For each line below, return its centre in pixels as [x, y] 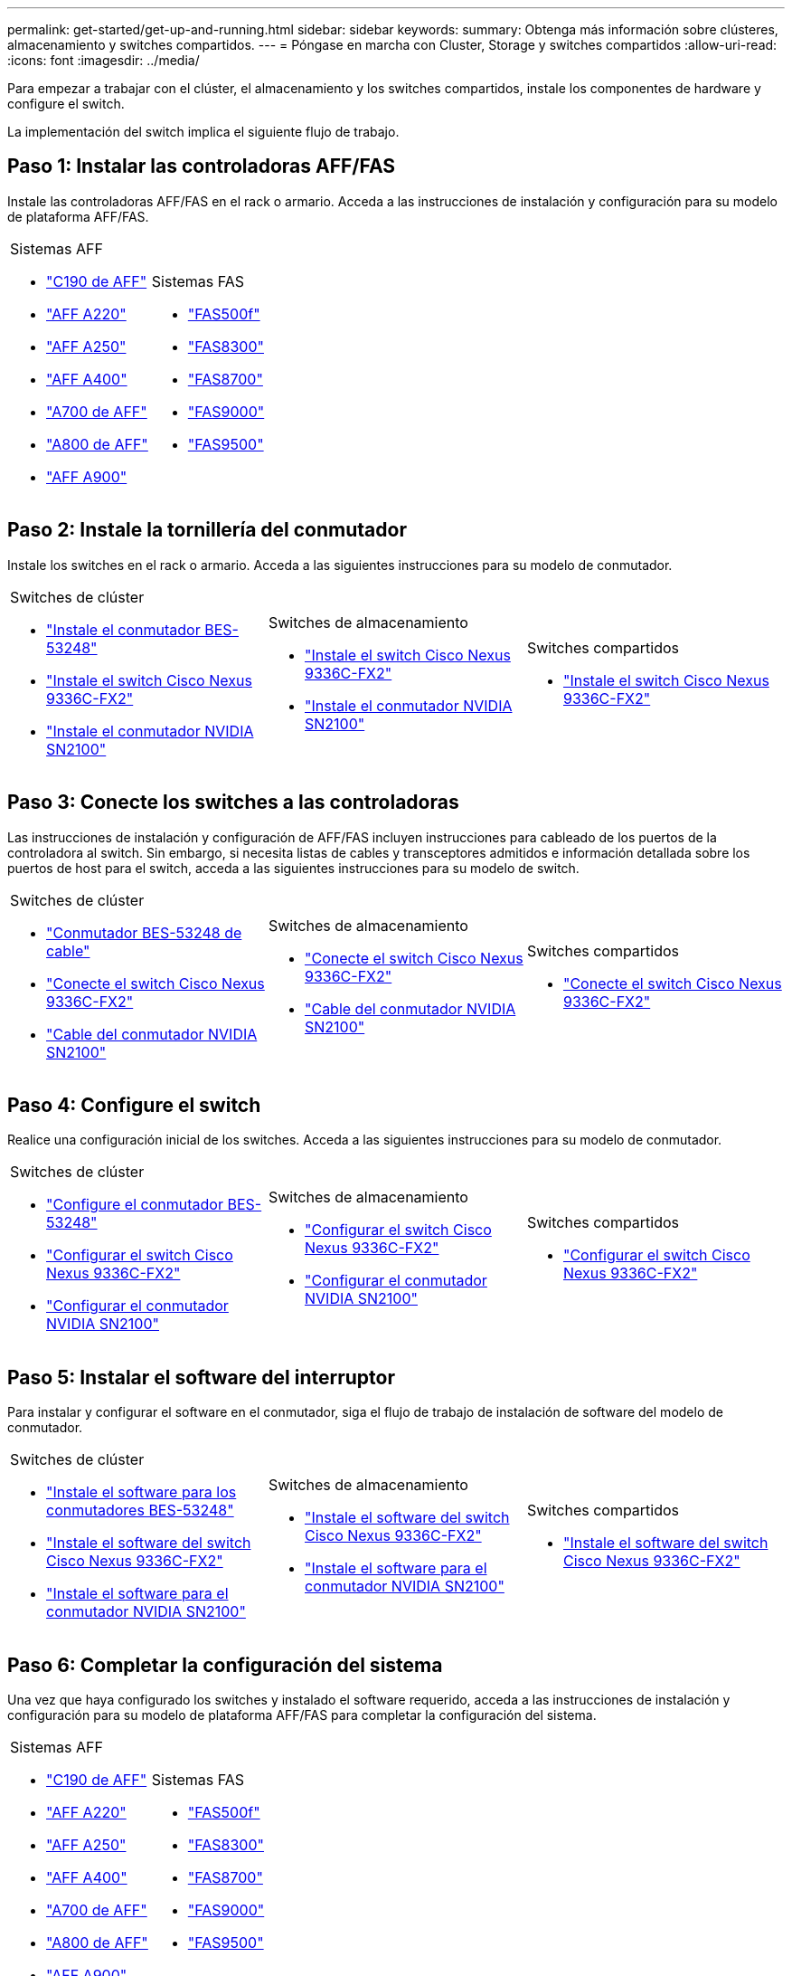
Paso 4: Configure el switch [134, 1105]
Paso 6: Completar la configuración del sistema [225, 1665]
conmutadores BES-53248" [140, 1510]
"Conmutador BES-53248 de [144, 932]
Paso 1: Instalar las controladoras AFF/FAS [202, 166]
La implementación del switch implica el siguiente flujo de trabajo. [203, 132]
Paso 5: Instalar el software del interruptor [201, 1377]
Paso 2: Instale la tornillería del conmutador [207, 530]
